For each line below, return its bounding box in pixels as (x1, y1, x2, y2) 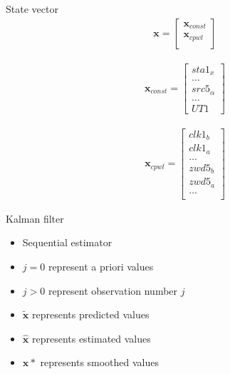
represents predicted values (31, 307, 150, 322)
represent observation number (48, 283, 178, 298)
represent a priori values (48, 258, 154, 273)
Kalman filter (6, 211, 64, 226)
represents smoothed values (40, 355, 160, 370)
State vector (6, 1, 58, 16)
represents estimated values (31, 330, 151, 345)
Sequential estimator (22, 235, 113, 250)
